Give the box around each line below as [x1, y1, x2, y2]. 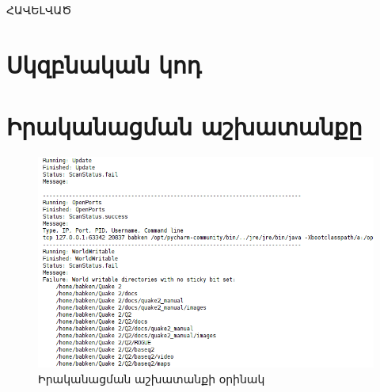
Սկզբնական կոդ [6, 48, 202, 80]
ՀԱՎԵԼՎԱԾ [6, 2, 72, 17]
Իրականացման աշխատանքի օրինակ [38, 371, 265, 387]
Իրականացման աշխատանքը [6, 110, 363, 143]
